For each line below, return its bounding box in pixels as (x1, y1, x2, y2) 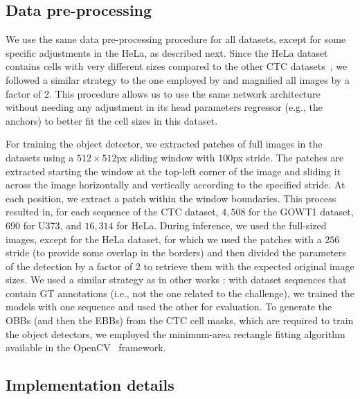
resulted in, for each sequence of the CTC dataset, (6, 204, 219, 219)
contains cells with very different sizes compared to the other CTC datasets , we (6, 59, 348, 73)
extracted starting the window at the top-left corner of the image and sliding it (6, 163, 341, 178)
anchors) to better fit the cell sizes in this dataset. (6, 113, 218, 127)
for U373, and (23, 218, 82, 232)
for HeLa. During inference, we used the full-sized (116, 218, 327, 232)
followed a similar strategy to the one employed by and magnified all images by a (6, 72, 350, 87)
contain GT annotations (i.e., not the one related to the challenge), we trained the (6, 285, 354, 300)
